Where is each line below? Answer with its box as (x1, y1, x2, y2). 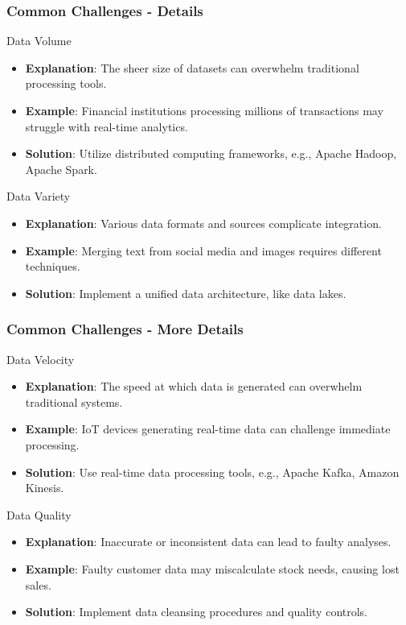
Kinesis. (25, 479, 64, 496)
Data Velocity (6, 350, 75, 367)
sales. (25, 576, 51, 593)
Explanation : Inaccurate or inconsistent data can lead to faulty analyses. (25, 533, 392, 550)
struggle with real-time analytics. (25, 118, 188, 135)
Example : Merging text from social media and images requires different (25, 242, 382, 259)
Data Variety (6, 188, 71, 205)
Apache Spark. (25, 160, 97, 177)
